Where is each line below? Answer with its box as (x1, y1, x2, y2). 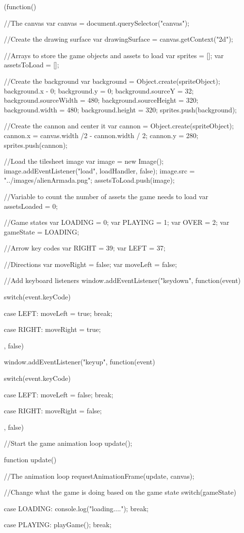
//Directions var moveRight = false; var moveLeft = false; (4, 259, 177, 269)
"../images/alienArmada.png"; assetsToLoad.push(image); (4, 175, 175, 185)
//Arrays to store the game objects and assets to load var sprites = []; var (4, 50, 224, 60)
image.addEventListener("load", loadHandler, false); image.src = (4, 165, 195, 175)
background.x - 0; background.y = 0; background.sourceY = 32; (4, 85, 194, 95)
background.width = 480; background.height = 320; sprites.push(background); (4, 104, 237, 114)
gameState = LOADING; (4, 226, 79, 236)
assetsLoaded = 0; (4, 201, 58, 211)
